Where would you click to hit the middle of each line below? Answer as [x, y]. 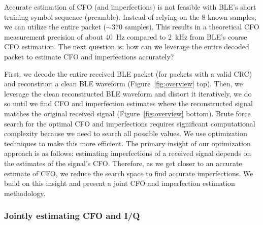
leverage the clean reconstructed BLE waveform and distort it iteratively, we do [128, 93]
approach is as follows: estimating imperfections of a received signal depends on [128, 153]
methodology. [25, 193]
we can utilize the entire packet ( [55, 27]
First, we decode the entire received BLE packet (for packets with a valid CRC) [128, 73]
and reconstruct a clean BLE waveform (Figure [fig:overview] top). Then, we [124, 84]
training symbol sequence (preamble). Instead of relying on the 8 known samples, [130, 17]
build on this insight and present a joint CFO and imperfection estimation [120, 183]
